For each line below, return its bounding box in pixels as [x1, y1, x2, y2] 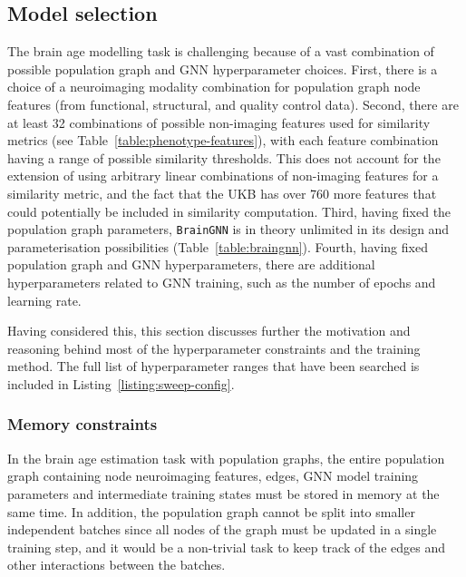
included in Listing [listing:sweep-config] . [7, 374, 235, 393]
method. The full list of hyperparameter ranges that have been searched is [7, 357, 420, 376]
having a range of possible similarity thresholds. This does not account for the [7, 148, 441, 167]
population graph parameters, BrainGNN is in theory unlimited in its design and [7, 220, 450, 239]
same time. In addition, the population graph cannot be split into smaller [7, 502, 415, 521]
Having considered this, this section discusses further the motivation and [7, 321, 411, 340]
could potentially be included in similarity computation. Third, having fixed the [7, 201, 451, 220]
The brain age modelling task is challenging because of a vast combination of [7, 42, 434, 61]
